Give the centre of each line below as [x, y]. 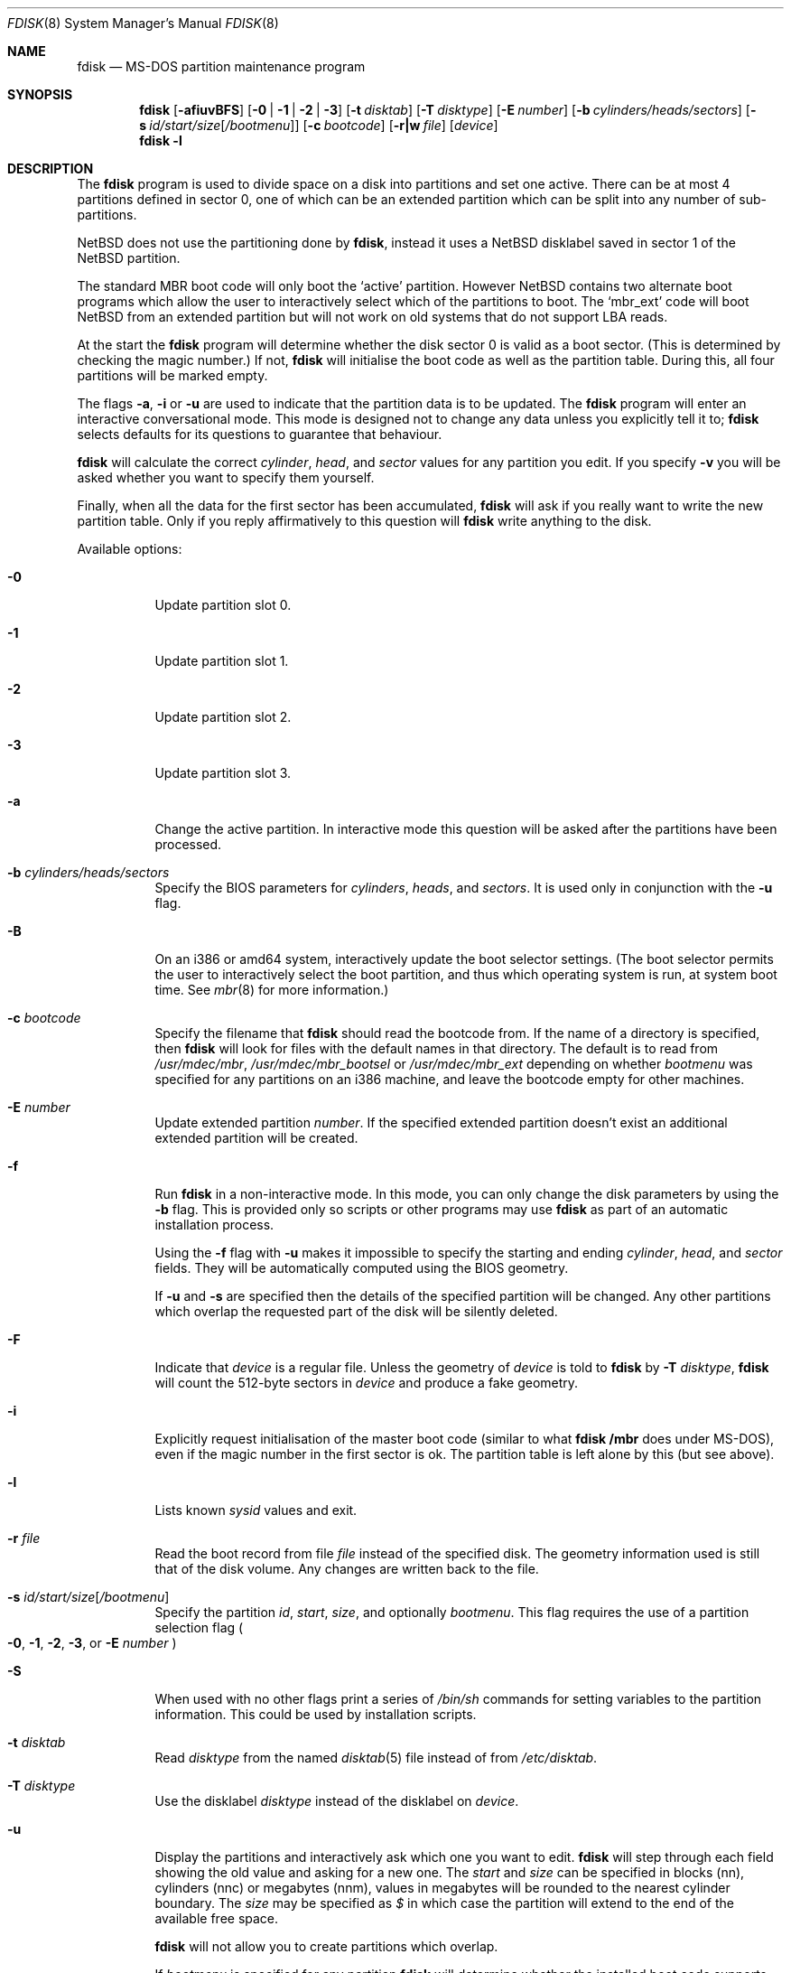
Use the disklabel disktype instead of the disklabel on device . [337, 1801]
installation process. [214, 1225]
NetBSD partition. [129, 258]
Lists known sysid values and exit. [256, 1510]
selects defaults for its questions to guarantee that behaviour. [260, 434]
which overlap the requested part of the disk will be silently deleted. [356, 1311]
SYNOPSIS [40, 94]
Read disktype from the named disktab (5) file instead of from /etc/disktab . [376, 1758]
